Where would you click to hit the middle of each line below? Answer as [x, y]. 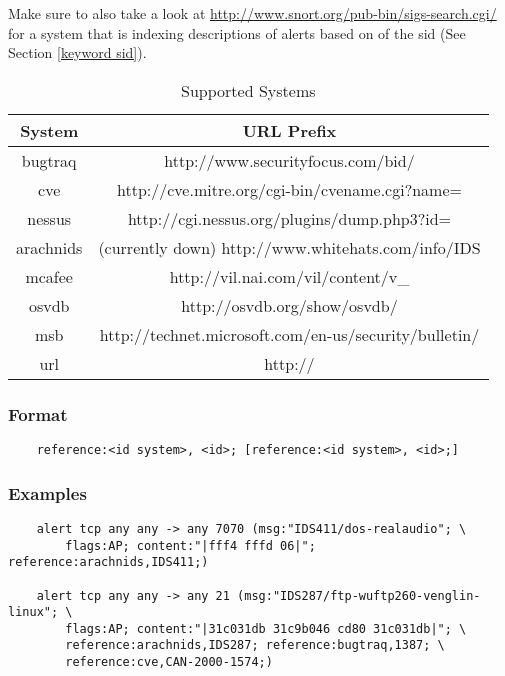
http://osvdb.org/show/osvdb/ [289, 305]
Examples [47, 492]
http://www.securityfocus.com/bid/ [289, 160]
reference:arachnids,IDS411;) [108, 562]
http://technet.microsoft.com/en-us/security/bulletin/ [289, 334]
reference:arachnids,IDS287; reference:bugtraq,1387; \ [255, 645]
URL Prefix [289, 130]
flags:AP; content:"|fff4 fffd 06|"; [190, 545]
